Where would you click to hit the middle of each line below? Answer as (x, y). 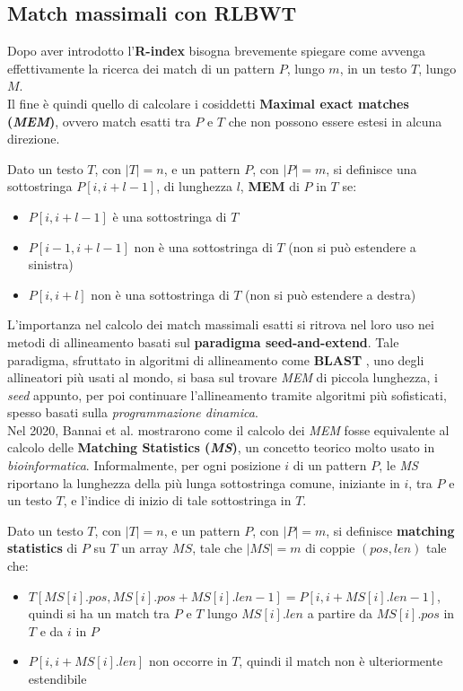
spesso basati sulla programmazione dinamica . (133, 412)
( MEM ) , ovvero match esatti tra (99, 121)
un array (145, 548)
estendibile (57, 679)
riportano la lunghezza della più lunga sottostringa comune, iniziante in (204, 482)
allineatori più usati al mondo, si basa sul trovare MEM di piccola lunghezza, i (223, 377)
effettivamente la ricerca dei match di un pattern (141, 68)
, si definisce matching (390, 530)
